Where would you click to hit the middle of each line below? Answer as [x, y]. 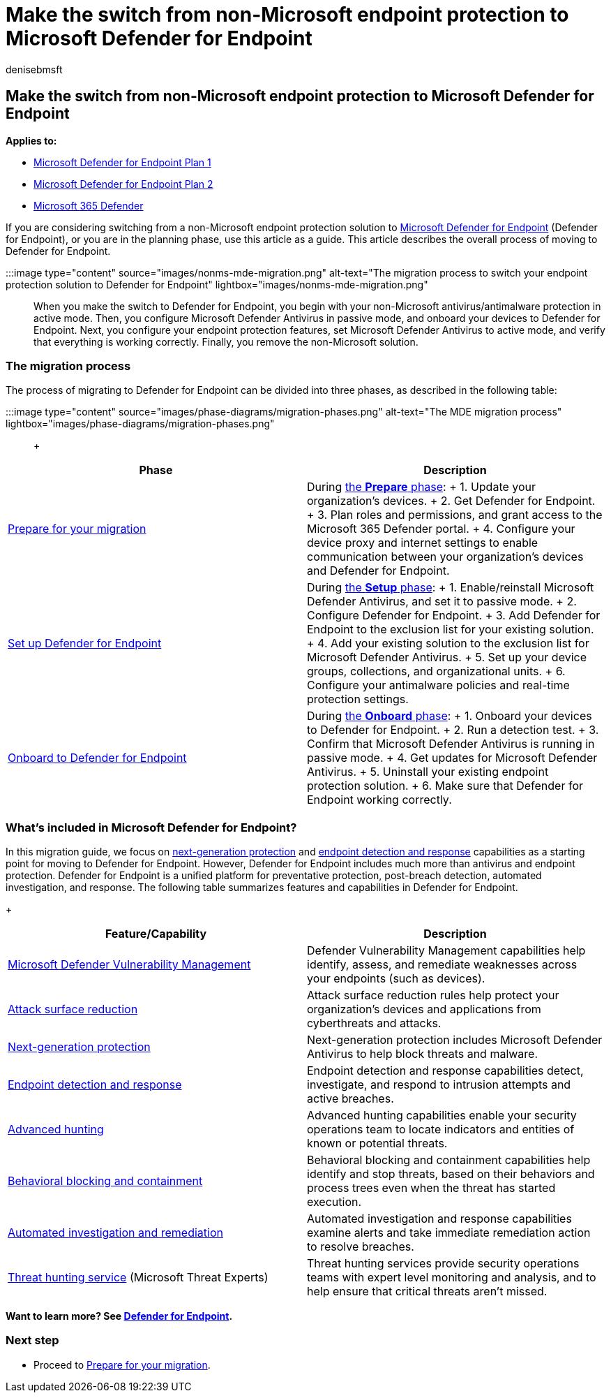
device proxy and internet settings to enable [423, 543]
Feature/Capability [156, 934]
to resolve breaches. [361, 1247]
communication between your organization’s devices [445, 557]
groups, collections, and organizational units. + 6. [436, 671]
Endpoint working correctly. [379, 800]
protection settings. [358, 699]
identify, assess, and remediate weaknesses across [442, 965]
